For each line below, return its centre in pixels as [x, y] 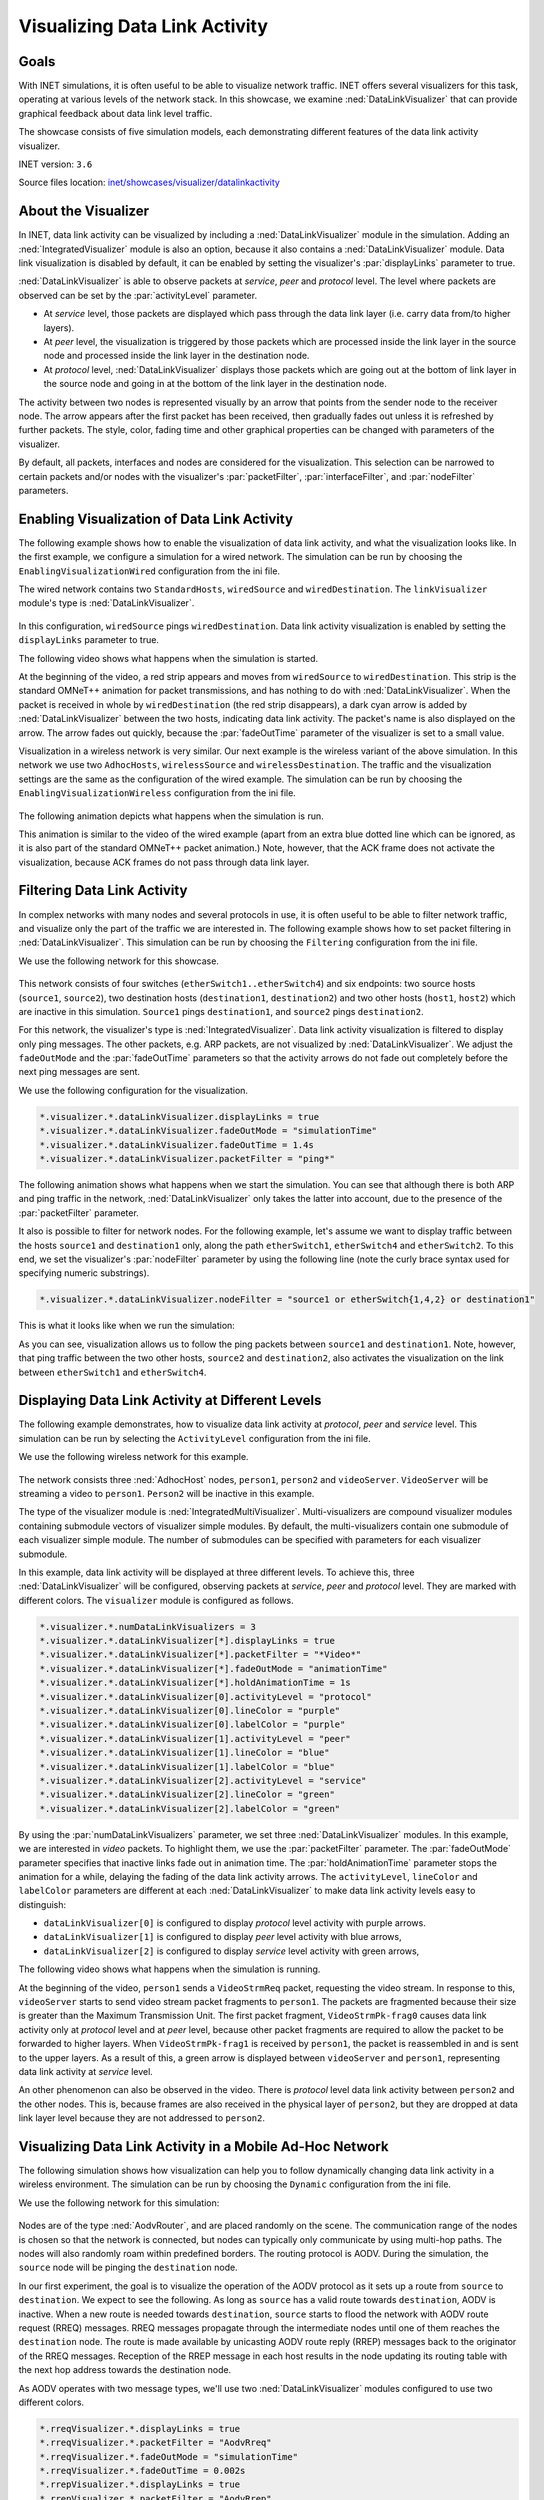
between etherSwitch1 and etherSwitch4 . [112, 1372]
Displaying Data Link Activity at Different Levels [170, 1400]
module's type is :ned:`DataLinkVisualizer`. [106, 603]
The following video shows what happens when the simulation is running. [169, 1969]
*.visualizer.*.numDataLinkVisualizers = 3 [148, 1626]
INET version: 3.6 [55, 164]
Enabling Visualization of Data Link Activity [156, 518]
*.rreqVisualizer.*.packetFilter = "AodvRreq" [155, 2443]
